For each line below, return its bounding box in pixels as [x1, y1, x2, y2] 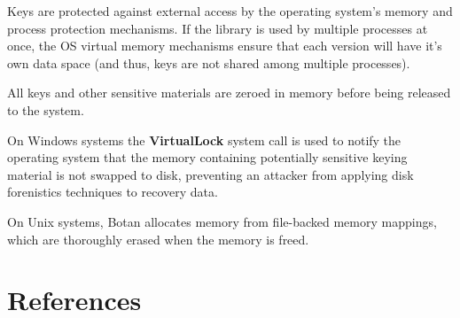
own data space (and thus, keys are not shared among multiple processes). [7, 53, 410, 72]
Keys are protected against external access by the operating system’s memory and [7, 2, 453, 19]
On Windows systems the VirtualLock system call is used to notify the [7, 130, 402, 149]
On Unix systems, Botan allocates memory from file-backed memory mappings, [7, 212, 437, 230]
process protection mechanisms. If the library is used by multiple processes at [7, 19, 428, 37]
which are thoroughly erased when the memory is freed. [7, 229, 309, 248]
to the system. [7, 100, 84, 119]
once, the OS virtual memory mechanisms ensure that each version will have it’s [7, 36, 442, 55]
